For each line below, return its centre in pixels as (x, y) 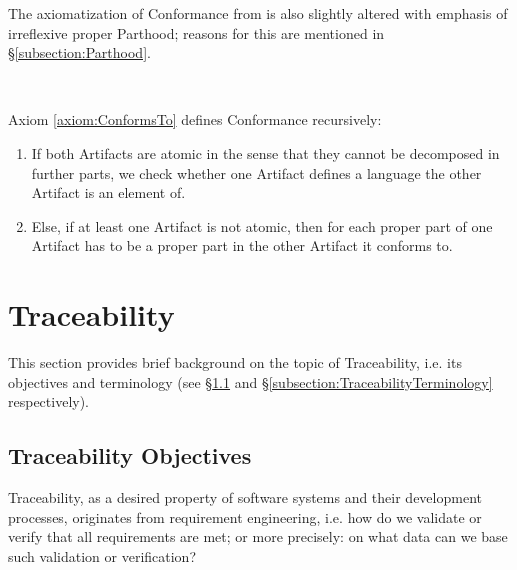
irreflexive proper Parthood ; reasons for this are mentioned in (196, 32)
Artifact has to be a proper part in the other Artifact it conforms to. (242, 245)
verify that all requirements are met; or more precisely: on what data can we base (258, 536)
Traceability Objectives (130, 455)
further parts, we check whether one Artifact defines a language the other (256, 172)
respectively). (49, 401)
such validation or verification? (102, 555)
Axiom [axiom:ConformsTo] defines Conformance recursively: (195, 119)
